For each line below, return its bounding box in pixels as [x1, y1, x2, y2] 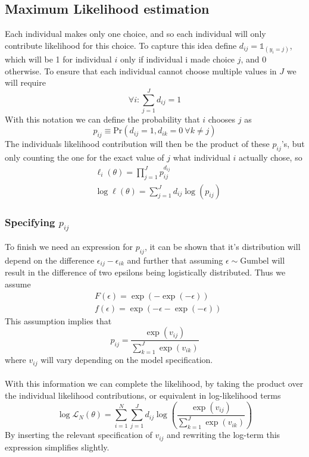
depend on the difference [5, 253, 95, 266]
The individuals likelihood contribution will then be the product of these [5, 137, 270, 150]
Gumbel [240, 256, 269, 265]
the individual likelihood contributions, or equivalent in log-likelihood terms [5, 389, 281, 402]
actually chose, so [238, 151, 302, 164]
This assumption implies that [5, 314, 112, 327]
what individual [173, 151, 230, 164]
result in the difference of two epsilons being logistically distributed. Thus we [5, 266, 286, 278]
